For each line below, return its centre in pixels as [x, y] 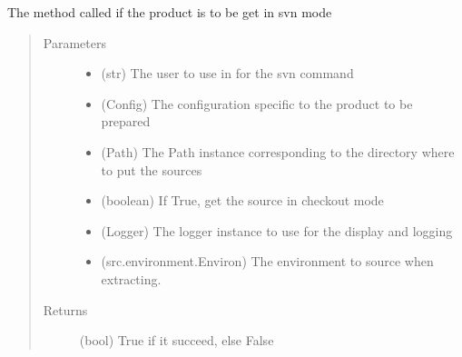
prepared [126, 121]
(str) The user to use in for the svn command [227, 73]
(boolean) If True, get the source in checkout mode [242, 200]
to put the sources [152, 169]
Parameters [74, 42]
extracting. [131, 278]
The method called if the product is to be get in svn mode [170, 12]
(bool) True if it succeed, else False [177, 340]
